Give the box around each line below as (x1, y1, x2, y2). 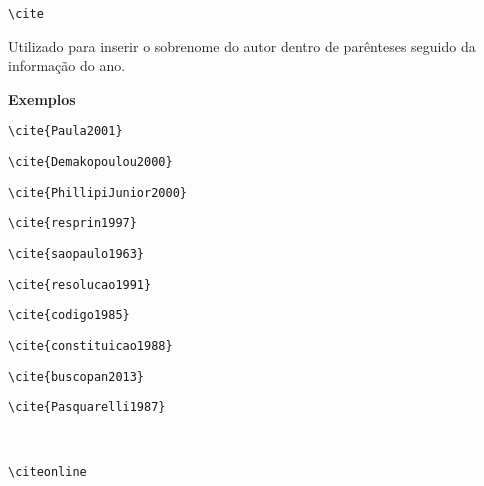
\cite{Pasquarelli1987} (8, 400, 166, 415)
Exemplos (8, 88, 76, 109)
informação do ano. (8, 55, 126, 76)
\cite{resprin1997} (8, 216, 137, 231)
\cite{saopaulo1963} (8, 247, 145, 262)
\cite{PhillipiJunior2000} (8, 185, 187, 200)
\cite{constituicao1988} (8, 339, 173, 354)
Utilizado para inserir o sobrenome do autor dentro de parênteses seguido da (8, 35, 476, 56)
